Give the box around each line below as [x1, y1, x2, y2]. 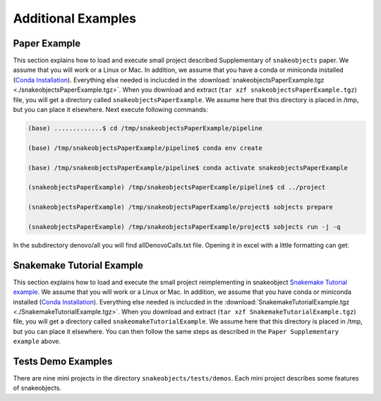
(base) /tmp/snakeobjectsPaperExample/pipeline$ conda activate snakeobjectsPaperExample [28, 164, 349, 172]
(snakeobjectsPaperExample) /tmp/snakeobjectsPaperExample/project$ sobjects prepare [28, 203, 333, 211]
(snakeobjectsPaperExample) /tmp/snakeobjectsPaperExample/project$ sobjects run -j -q [28, 223, 341, 230]
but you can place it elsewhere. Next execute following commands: [13, 106, 208, 114]
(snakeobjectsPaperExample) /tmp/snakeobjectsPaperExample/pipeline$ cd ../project [28, 183, 326, 192]
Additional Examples [13, 11, 137, 26]
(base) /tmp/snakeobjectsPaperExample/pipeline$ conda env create [28, 144, 262, 152]
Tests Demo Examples [13, 355, 113, 367]
